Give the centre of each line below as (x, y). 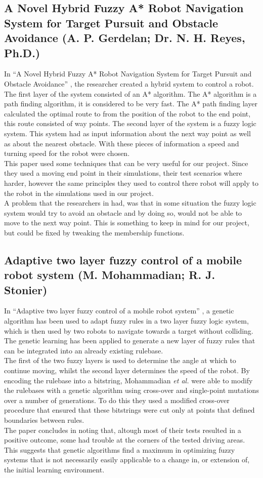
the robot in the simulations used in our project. (79, 193)
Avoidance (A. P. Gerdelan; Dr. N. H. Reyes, (125, 38)
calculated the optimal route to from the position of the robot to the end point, (127, 113)
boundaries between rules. (44, 420)
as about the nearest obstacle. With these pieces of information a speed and (122, 143)
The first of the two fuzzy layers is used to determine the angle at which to (120, 360)
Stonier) (26, 289)
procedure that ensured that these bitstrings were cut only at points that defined (129, 410)
